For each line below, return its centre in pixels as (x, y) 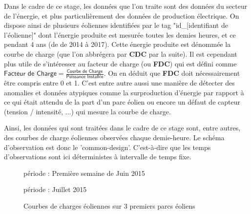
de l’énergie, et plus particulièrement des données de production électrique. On (122, 15)
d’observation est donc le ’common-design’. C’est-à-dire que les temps (107, 147)
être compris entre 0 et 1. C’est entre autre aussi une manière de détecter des (119, 82)
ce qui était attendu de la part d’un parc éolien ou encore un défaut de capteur (122, 102)
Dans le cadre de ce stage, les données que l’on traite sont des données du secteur (126, 6)
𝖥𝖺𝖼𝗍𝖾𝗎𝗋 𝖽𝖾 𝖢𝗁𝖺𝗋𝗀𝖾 (30, 74)
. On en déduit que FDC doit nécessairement (172, 73)
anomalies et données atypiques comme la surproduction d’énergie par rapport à (124, 92)
